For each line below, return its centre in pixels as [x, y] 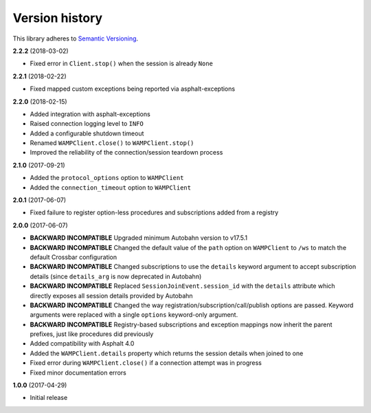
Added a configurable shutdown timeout [87, 133]
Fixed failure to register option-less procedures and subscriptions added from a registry [154, 212]
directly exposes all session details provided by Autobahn [111, 295]
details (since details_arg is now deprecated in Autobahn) [116, 276]
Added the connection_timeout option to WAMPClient [111, 187]
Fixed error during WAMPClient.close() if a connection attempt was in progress [146, 363]
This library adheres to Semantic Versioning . [76, 38]
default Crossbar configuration [74, 257]
